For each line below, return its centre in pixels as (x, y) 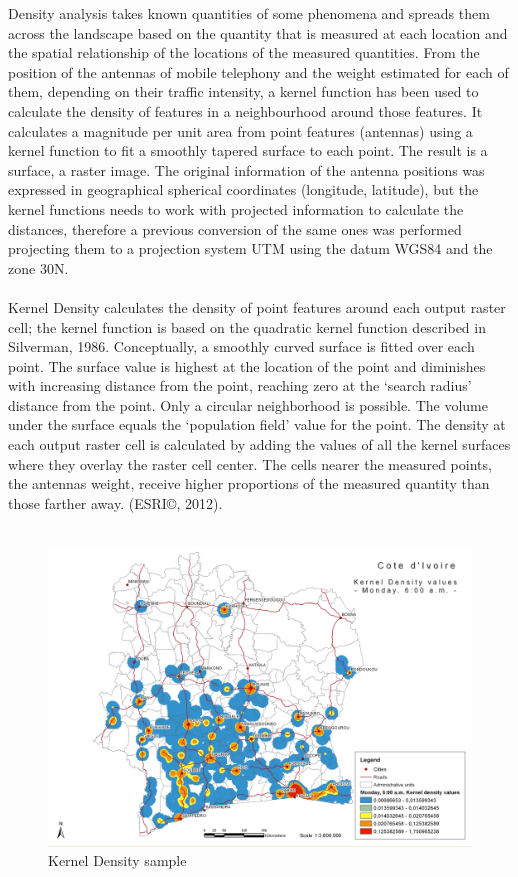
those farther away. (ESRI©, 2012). (115, 502)
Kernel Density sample (117, 860)
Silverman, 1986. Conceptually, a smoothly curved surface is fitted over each (241, 346)
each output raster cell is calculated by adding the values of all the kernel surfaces (259, 444)
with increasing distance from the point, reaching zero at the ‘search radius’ (240, 385)
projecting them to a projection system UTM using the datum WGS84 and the (250, 248)
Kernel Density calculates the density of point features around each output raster (257, 306)
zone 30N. (38, 267)
